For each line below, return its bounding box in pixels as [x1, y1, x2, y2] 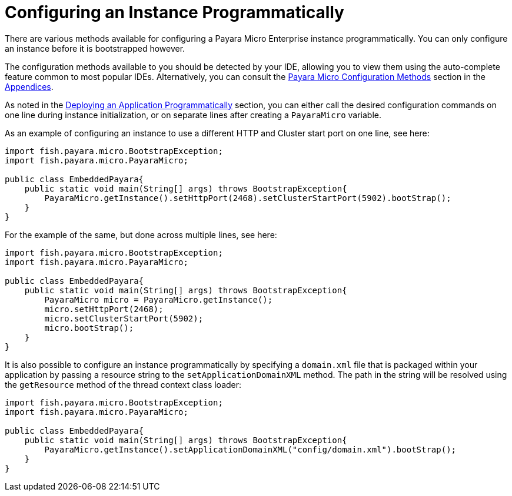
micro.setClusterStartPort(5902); [44, 313, 204, 323]
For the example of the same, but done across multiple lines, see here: [5, 229, 277, 240]
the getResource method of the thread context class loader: [5, 379, 242, 390]
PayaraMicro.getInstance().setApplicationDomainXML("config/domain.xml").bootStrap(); [44, 444, 457, 454]
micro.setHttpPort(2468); [44, 304, 164, 314]
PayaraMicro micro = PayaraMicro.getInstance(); [44, 294, 273, 304]
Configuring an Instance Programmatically [5, 2, 344, 22]
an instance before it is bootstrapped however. [5, 43, 185, 53]
